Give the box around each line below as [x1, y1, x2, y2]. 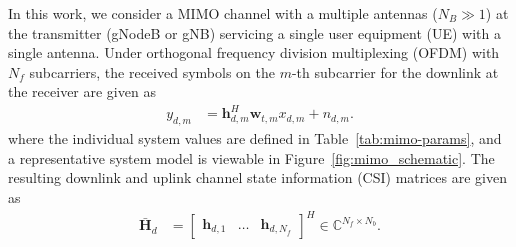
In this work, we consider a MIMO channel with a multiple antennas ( [8, 3, 438, 23]
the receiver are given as [8, 81, 156, 102]
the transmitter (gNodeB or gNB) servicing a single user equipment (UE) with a [8, 22, 502, 43]
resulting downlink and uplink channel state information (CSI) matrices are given [8, 167, 507, 188]
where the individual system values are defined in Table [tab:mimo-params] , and [8, 128, 502, 149]
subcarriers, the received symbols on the [29, 61, 275, 82]
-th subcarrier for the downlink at [291, 61, 499, 82]
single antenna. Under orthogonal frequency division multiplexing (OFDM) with [8, 42, 500, 63]
